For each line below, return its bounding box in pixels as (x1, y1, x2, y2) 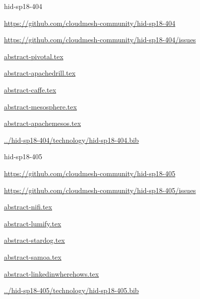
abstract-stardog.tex (4, 235, 65, 245)
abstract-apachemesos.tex (4, 118, 81, 128)
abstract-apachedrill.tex (4, 68, 76, 78)
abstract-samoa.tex (4, 251, 62, 262)
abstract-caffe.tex (4, 84, 57, 95)
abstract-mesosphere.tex (4, 101, 77, 111)
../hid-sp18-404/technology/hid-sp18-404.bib (4, 134, 139, 145)
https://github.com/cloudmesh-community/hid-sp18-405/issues (4, 185, 196, 195)
